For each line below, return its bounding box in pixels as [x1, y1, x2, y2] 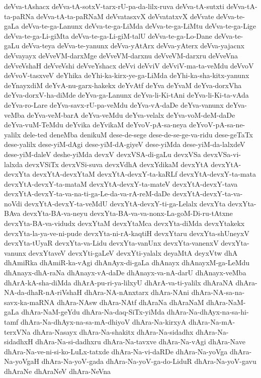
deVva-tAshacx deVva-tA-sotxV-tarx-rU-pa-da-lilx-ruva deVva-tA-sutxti [4, 1, 224, 11]
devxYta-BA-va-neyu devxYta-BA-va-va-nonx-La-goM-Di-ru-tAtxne [23, 208, 233, 218]
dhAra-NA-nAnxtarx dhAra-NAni [84, 287, 189, 297]
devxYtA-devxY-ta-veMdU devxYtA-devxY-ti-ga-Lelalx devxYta [24, 198, 226, 208]
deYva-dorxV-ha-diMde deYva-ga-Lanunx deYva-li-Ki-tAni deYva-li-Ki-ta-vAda [4, 90, 249, 100]
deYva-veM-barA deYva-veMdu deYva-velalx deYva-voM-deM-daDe [27, 109, 235, 120]
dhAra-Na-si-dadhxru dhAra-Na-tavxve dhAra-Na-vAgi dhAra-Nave [35, 336, 245, 347]
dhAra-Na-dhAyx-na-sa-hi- [166, 307, 249, 317]
